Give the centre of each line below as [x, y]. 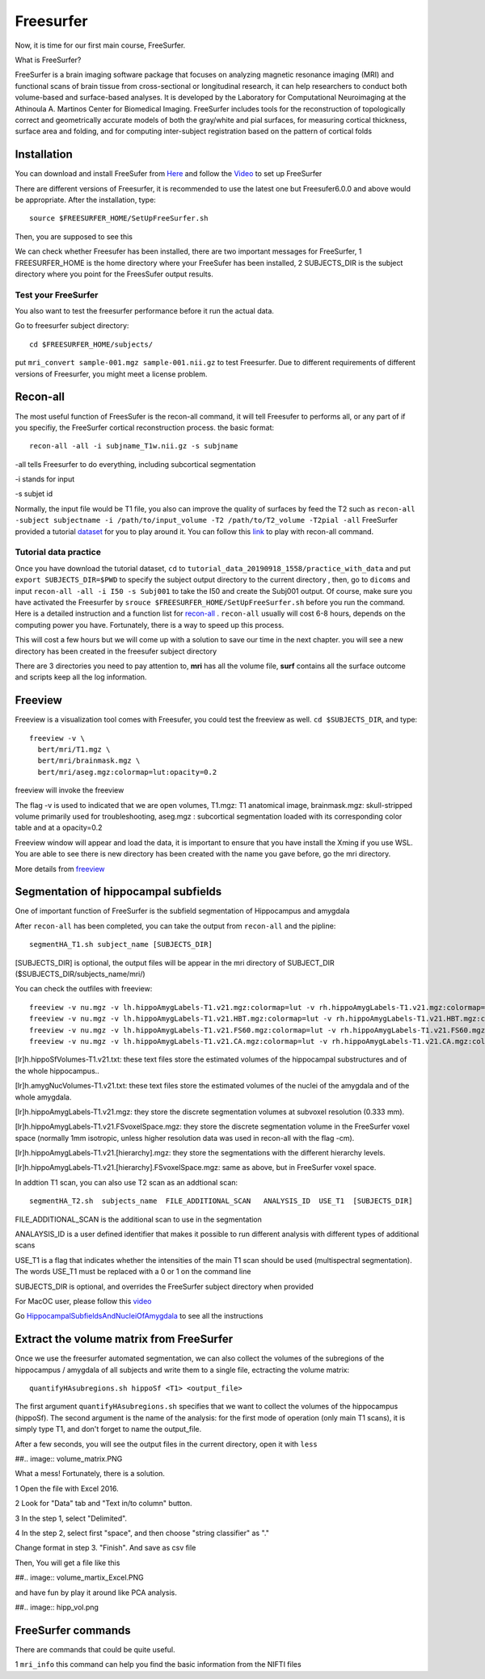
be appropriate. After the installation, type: [86, 200]
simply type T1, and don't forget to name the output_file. [108, 1429]
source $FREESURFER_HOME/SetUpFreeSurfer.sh [119, 219]
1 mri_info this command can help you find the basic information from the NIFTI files [158, 1664]
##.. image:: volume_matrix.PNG [69, 1459]
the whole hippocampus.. [57, 1071]
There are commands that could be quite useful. [95, 1649]
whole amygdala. [43, 1097]
